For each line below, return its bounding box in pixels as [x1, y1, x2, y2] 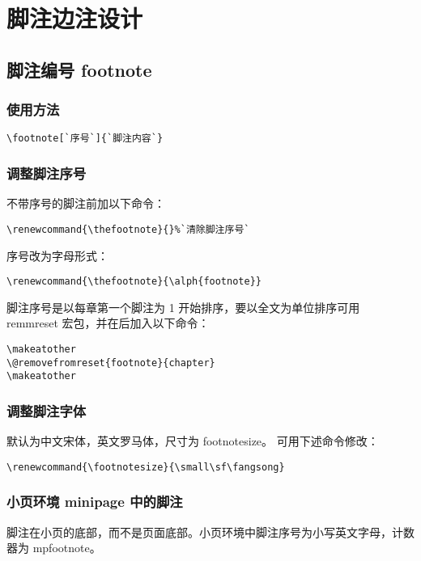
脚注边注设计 [6, 2, 143, 35]
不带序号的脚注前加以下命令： [6, 195, 165, 212]
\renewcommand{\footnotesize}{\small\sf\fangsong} [6, 461, 285, 473]
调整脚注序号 [6, 162, 87, 183]
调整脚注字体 [6, 400, 87, 420]
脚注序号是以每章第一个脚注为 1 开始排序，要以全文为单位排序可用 [6, 298, 360, 315]
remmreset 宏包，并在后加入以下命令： [6, 314, 210, 331]
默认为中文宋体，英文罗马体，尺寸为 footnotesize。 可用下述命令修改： [6, 432, 379, 449]
